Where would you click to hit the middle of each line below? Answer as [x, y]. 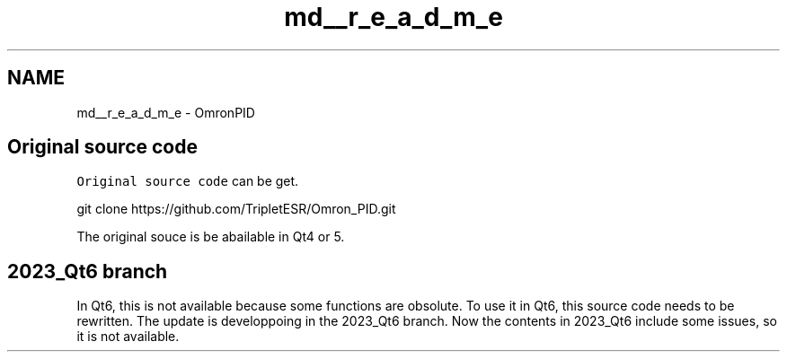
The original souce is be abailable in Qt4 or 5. [211, 237]
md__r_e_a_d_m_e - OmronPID [166, 112]
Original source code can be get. [188, 181]
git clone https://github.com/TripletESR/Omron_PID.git [236, 209]
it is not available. [128, 337]
